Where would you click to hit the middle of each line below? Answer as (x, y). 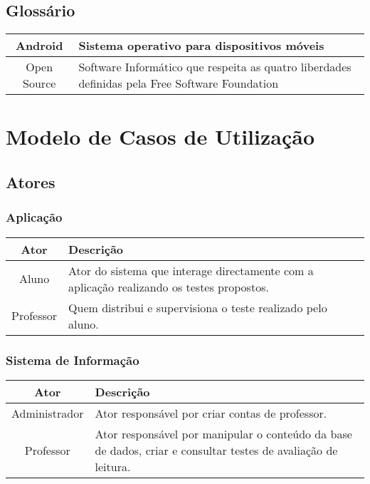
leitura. (113, 466)
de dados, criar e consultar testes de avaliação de (216, 450)
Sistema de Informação (73, 360)
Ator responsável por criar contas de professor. (211, 413)
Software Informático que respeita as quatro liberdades (215, 67)
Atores (31, 181)
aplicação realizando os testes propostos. (169, 287)
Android (39, 46)
